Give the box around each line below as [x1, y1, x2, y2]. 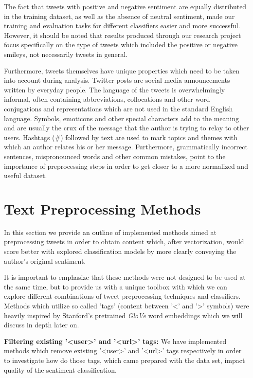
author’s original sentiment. [4, 255, 86, 266]
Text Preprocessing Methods [4, 198, 201, 218]
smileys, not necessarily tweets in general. [4, 49, 127, 59]
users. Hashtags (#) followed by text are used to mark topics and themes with [4, 132, 238, 142]
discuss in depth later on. [4, 320, 79, 330]
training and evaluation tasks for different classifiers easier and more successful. [4, 20, 240, 31]
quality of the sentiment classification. [4, 364, 117, 375]
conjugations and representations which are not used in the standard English [4, 103, 233, 113]
